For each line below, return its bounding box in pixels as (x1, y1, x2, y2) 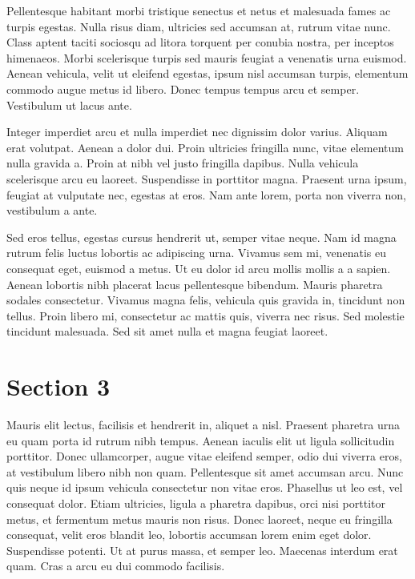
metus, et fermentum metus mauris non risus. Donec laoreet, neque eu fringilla (6, 510, 393, 527)
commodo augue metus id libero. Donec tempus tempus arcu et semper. (6, 80, 360, 97)
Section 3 (6, 370, 111, 403)
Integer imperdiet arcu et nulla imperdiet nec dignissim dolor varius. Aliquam (6, 123, 388, 140)
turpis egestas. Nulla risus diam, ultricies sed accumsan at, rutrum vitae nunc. (6, 18, 391, 34)
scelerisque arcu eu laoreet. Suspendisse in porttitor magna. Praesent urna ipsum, (6, 170, 407, 187)
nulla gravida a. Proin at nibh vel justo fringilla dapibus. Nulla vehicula (6, 155, 359, 171)
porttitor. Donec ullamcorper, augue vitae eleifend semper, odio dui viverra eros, (6, 448, 402, 464)
